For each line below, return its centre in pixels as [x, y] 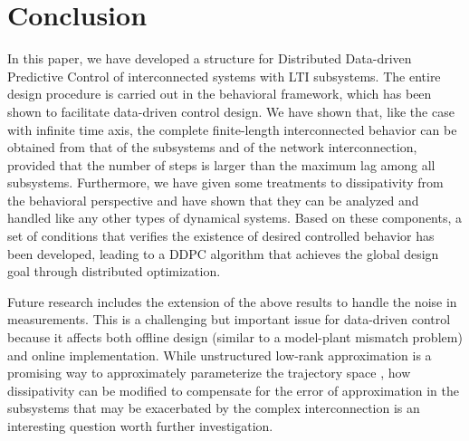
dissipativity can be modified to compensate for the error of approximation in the [234, 390]
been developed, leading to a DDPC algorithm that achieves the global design [223, 253]
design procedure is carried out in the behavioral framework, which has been [220, 94]
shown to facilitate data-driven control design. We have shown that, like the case [231, 111]
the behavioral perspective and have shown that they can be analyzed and [213, 200]
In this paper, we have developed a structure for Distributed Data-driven [210, 58]
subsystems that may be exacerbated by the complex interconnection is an [214, 408]
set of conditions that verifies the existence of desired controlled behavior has [221, 236]
